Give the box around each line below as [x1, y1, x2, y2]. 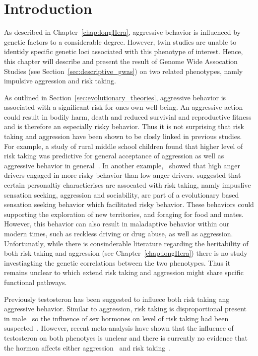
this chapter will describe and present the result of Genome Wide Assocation [4, 56, 238, 66]
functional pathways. [4, 277, 67, 287]
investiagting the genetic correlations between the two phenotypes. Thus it [4, 257, 231, 268]
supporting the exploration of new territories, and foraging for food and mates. [4, 209, 244, 219]
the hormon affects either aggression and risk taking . [4, 342, 171, 353]
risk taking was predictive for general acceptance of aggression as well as [4, 150, 224, 161]
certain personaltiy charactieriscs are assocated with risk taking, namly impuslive [4, 180, 251, 190]
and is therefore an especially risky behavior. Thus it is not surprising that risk [4, 121, 244, 132]
